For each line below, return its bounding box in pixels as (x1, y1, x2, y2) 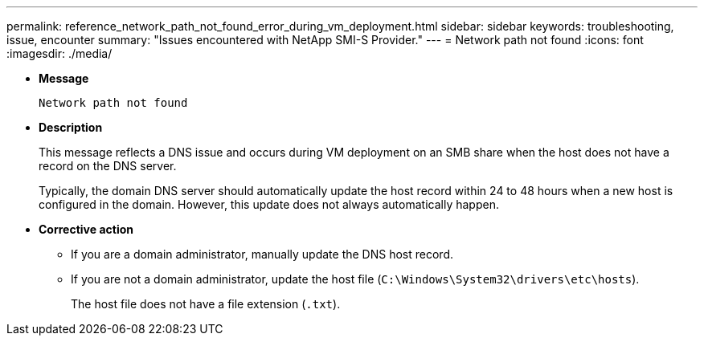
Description (39, 120, 103, 134)
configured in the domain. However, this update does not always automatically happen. (39, 197, 499, 211)
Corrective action (39, 222, 133, 236)
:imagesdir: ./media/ (6, 47, 113, 60)
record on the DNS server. (39, 159, 177, 173)
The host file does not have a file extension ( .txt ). (71, 297, 341, 311)
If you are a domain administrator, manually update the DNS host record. (71, 247, 453, 261)
